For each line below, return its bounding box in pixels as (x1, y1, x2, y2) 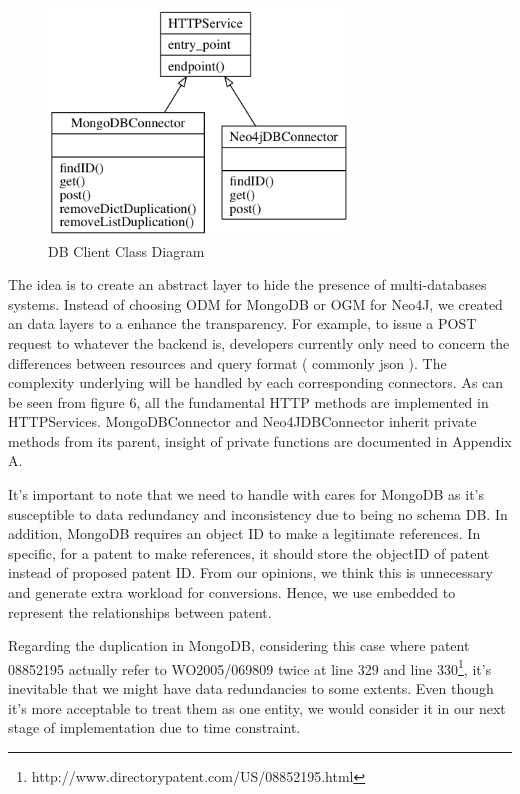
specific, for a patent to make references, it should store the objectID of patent (8, 542, 490, 563)
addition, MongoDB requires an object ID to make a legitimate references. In (8, 523, 481, 544)
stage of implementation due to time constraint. (8, 717, 301, 738)
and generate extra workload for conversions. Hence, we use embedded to (8, 582, 456, 603)
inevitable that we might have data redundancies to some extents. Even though (8, 678, 494, 699)
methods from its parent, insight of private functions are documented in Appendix (8, 430, 512, 451)
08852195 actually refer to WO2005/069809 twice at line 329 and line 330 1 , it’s (8, 655, 492, 679)
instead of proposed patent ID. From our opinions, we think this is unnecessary (8, 562, 493, 583)
